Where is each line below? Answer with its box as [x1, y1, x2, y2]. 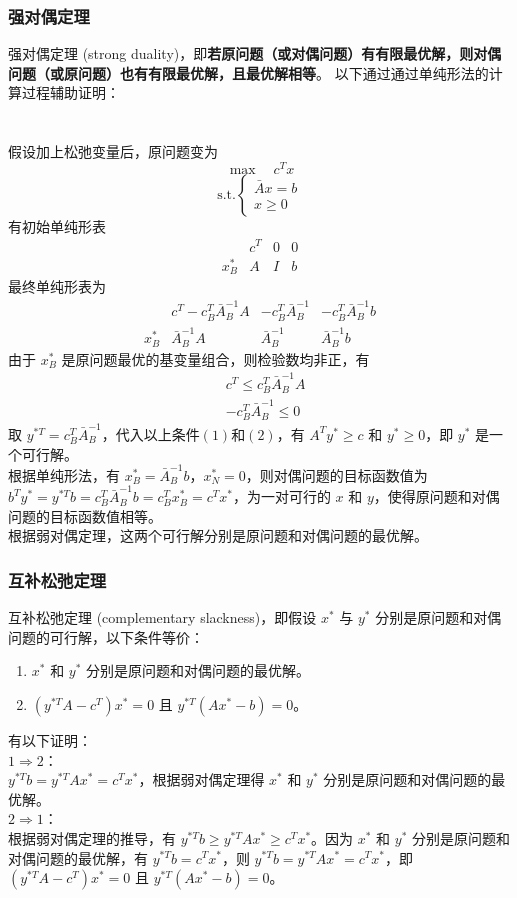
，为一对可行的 [232, 486, 331, 507]
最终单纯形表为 [8, 276, 106, 297]
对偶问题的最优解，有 [8, 847, 148, 868]
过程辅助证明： [21, 82, 120, 103]
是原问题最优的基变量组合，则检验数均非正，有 [61, 348, 370, 369]
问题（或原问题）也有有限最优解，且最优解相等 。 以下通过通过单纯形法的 [8, 62, 489, 83]
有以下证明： [8, 729, 92, 750]
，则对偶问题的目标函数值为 [245, 464, 428, 485]
